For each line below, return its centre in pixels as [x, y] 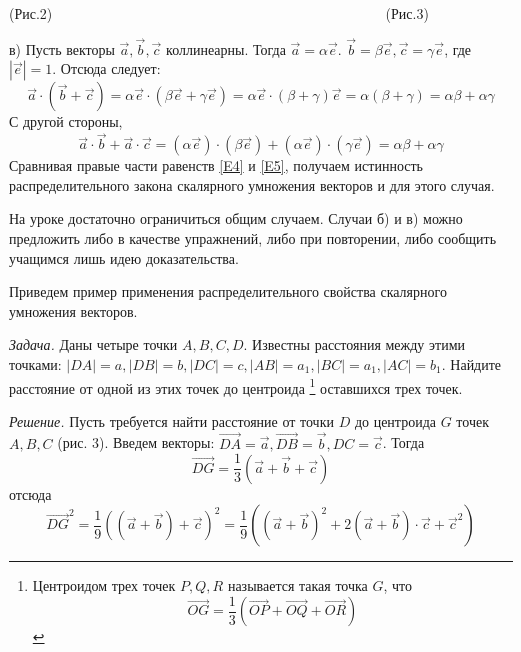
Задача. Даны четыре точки [93, 344]
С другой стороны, [66, 121]
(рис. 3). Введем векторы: [136, 442]
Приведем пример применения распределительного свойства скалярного [228, 291]
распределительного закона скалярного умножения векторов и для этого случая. [252, 184]
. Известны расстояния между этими [354, 344]
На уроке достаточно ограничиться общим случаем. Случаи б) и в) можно [236, 218]
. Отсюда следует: [106, 68]
